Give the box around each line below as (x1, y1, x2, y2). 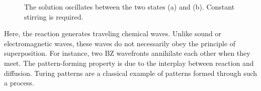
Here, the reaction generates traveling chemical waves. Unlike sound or (4, 28, 222, 39)
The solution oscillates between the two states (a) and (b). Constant (24, 2, 235, 12)
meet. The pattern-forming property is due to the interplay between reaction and (4, 57, 254, 68)
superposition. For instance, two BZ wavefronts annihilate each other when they (4, 48, 250, 58)
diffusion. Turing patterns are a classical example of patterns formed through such (4, 67, 257, 78)
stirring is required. (24, 11, 83, 22)
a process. (4, 77, 34, 88)
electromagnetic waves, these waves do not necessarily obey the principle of (4, 38, 236, 48)
